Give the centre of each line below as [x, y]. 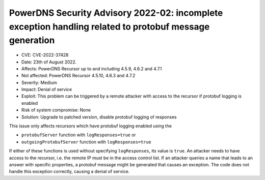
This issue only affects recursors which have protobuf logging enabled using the [90, 126]
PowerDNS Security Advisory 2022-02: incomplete [116, 13]
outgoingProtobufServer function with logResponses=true [86, 142]
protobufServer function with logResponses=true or [79, 135]
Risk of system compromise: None [56, 110]
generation [32, 41]
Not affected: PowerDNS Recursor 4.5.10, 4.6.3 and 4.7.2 [78, 76]
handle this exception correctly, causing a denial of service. [69, 172]
